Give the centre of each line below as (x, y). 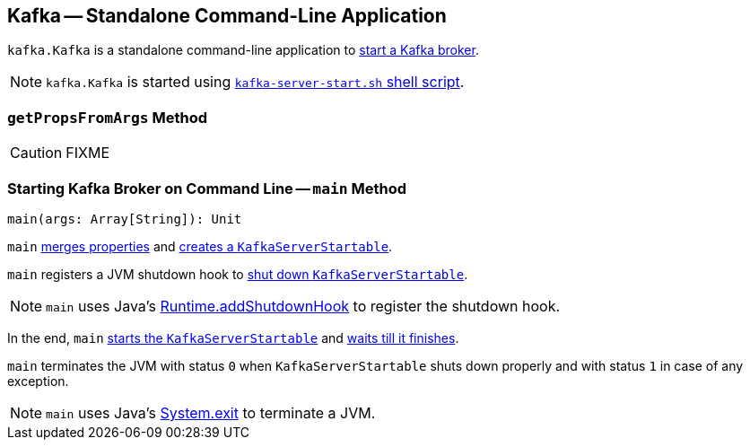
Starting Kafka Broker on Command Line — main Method (207, 188)
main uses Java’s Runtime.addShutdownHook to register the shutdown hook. (303, 306)
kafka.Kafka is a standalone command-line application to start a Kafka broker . (243, 50)
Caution (36, 153)
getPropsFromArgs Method (108, 117)
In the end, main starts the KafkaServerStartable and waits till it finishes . (233, 337)
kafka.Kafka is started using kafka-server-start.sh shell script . (255, 82)
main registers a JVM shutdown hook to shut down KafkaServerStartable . (238, 274)
